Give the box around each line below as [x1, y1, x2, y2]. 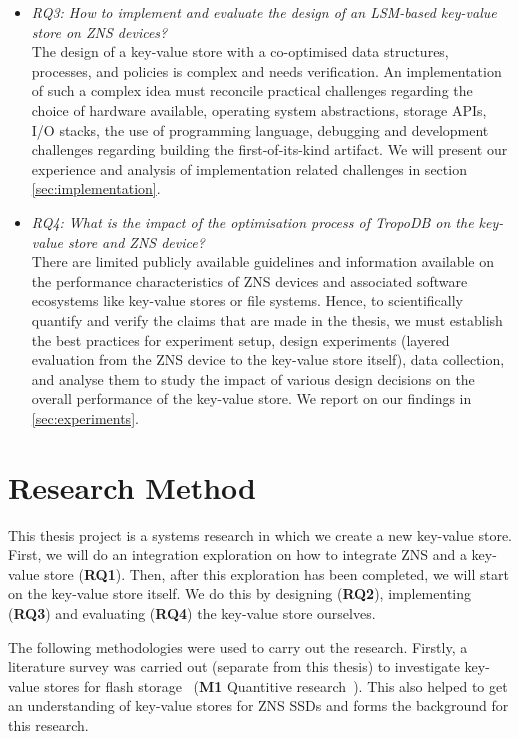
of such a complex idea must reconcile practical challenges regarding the [31, 80, 473, 101]
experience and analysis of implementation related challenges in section [31, 158, 467, 179]
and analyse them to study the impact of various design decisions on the [31, 368, 475, 389]
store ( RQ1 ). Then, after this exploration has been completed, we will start [44, 563, 509, 584]
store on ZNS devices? [31, 21, 168, 42]
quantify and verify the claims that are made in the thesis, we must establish [31, 309, 503, 330]
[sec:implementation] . [31, 178, 161, 199]
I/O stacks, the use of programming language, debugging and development [31, 119, 489, 140]
